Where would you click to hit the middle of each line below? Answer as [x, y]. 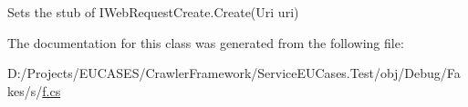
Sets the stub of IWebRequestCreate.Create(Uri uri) [153, 12]
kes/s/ [25, 90]
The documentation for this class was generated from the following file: [206, 42]
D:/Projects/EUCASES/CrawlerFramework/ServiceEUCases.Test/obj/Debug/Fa [234, 73]
